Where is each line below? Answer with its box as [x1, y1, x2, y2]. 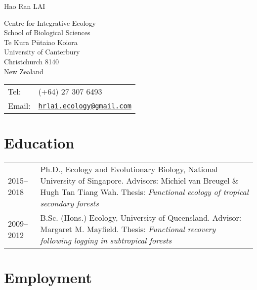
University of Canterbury [4, 47, 80, 57]
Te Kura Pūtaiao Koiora [4, 37, 78, 47]
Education [4, 133, 75, 153]
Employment [4, 267, 92, 288]
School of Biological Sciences [4, 27, 90, 38]
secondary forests [40, 197, 99, 209]
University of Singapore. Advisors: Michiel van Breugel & [40, 175, 239, 187]
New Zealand [4, 66, 43, 76]
